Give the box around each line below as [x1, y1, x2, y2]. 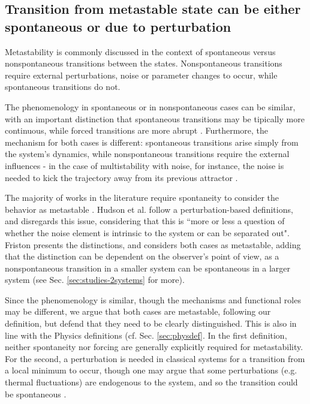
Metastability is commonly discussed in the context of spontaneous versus [5, 45, 276, 58]
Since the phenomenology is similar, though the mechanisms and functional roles [5, 293, 301, 306]
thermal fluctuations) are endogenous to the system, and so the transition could [5, 376, 298, 388]
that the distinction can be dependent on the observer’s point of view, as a [5, 250, 279, 263]
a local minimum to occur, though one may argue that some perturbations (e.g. [5, 364, 297, 376]
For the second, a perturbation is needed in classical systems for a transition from [5, 352, 305, 364]
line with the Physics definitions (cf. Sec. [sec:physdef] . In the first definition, [5, 328, 287, 341]
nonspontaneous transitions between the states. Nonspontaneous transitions [5, 57, 282, 70]
